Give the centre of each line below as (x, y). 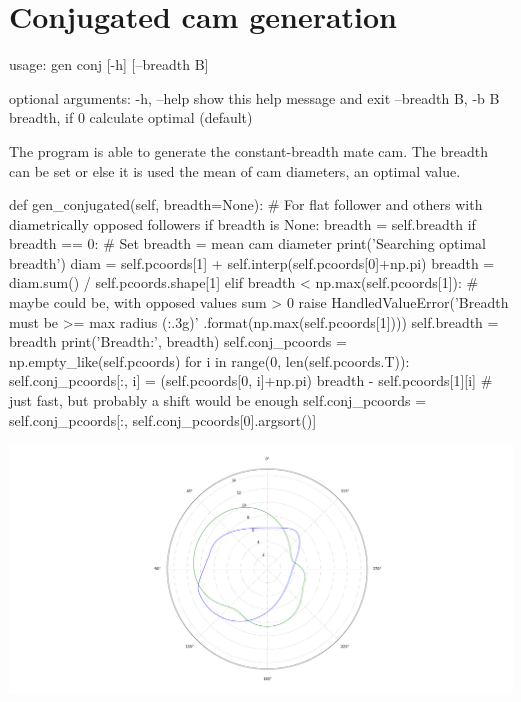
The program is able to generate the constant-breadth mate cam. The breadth (249, 150)
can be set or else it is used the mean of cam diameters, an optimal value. (235, 170)
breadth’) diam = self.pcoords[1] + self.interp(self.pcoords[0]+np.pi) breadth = (252, 262)
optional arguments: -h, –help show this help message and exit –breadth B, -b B (254, 97)
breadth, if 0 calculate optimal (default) (131, 117)
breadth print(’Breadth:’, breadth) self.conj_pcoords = (178, 341)
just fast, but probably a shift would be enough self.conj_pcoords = (218, 400)
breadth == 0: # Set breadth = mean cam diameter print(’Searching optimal (247, 243)
